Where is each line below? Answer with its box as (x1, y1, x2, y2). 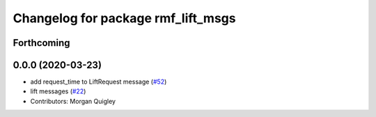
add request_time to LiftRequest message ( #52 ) (30, 77, 167, 86)
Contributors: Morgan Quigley (30, 97, 116, 105)
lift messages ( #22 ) (30, 87, 86, 95)
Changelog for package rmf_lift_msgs (13, 10, 236, 26)
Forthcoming (13, 37, 70, 49)
